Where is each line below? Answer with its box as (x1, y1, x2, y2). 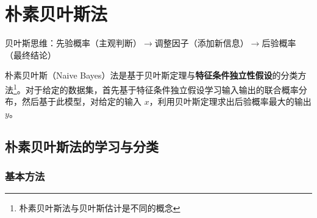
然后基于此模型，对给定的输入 (21, 95, 141, 108)
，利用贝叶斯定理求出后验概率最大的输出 (149, 95, 312, 108)
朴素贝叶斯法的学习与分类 (5, 136, 158, 155)
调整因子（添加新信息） (154, 37, 249, 49)
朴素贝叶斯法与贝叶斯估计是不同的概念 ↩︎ (19, 202, 180, 214)
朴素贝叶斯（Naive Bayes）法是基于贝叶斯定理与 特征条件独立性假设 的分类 (5, 69, 298, 82)
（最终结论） (5, 48, 56, 61)
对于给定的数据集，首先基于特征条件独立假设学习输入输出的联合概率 (25, 83, 299, 96)
